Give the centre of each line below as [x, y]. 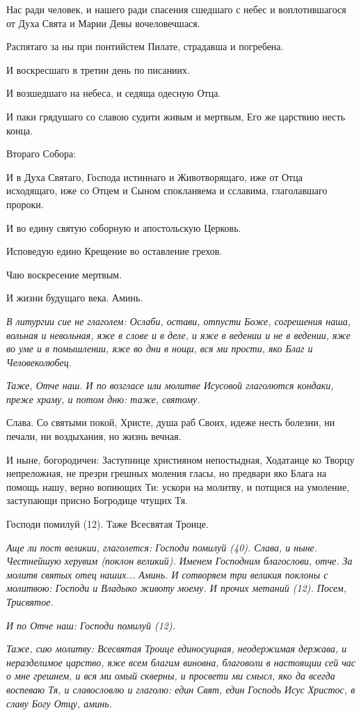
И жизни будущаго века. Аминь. [75, 298]
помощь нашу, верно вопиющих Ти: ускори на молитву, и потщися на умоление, [178, 486]
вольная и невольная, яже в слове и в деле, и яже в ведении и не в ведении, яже [178, 335]
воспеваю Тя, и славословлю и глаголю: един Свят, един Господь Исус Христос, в [181, 689]
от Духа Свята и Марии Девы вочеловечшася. [103, 23]
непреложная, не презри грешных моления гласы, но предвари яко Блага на [167, 473]
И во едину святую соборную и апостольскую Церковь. [124, 227]
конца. [20, 130]
